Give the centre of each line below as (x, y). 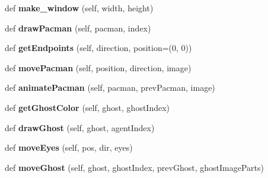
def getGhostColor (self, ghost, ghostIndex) (87, 107)
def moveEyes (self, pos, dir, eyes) (69, 147)
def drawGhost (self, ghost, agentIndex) (80, 127)
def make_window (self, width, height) (79, 8)
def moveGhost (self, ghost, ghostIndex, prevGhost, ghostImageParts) (134, 167)
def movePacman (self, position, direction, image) (98, 67)
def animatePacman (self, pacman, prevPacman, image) (110, 88)
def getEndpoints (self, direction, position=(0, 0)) (98, 48)
